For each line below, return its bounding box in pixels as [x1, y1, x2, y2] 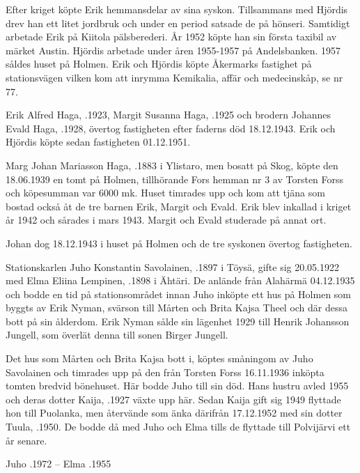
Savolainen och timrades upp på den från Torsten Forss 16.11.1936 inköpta [6, 364, 324, 379]
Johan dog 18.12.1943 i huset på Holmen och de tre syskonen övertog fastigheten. [6, 235, 352, 250]
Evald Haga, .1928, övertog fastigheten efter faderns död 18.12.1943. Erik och [6, 121, 336, 135]
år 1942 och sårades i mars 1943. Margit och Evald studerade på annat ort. [6, 212, 327, 227]
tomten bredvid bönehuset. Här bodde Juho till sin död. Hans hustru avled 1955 [6, 378, 349, 393]
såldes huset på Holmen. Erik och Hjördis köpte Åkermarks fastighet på [6, 56, 312, 71]
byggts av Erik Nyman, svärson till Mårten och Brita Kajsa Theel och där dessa [6, 300, 348, 315]
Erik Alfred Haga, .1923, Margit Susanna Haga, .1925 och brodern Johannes [6, 107, 331, 122]
